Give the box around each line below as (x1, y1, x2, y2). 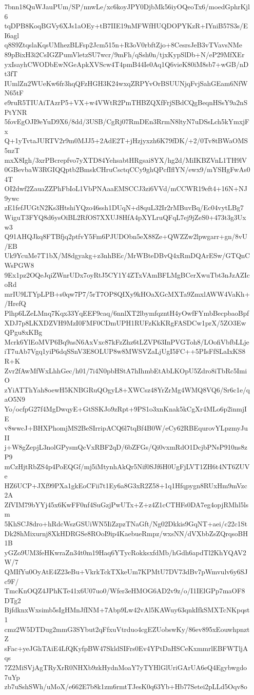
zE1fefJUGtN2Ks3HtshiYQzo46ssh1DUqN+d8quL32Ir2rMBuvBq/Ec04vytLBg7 (4, 202, 244, 213)
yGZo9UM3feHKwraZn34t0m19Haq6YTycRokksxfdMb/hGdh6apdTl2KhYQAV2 (4, 547, 247, 557)
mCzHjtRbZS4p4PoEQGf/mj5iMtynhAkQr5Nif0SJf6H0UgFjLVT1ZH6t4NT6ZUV (4, 461, 250, 471)
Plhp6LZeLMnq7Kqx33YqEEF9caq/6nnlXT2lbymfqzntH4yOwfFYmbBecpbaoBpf (4, 308, 249, 318)
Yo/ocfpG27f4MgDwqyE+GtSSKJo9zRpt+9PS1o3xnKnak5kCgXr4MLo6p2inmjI (4, 403, 247, 413)
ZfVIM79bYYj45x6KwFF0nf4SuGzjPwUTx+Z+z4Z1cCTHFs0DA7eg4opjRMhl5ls (4, 499, 249, 509)
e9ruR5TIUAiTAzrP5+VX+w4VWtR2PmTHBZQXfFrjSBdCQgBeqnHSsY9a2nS (4, 97, 248, 107)
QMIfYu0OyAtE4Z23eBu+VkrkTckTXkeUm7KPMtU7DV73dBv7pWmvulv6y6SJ (4, 566, 248, 577)
